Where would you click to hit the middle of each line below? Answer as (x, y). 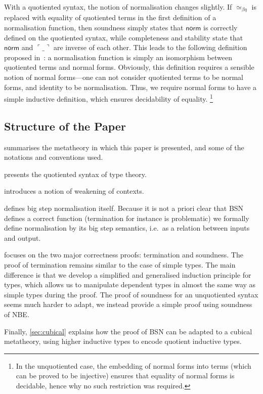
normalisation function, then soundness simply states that (94, 28)
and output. (23, 237)
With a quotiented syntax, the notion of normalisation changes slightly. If (118, 7)
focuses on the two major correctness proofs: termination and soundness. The (124, 255)
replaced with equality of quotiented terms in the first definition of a (110, 17)
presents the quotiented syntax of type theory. (75, 174)
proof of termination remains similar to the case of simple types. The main (120, 265)
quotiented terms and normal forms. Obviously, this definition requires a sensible (129, 67)
